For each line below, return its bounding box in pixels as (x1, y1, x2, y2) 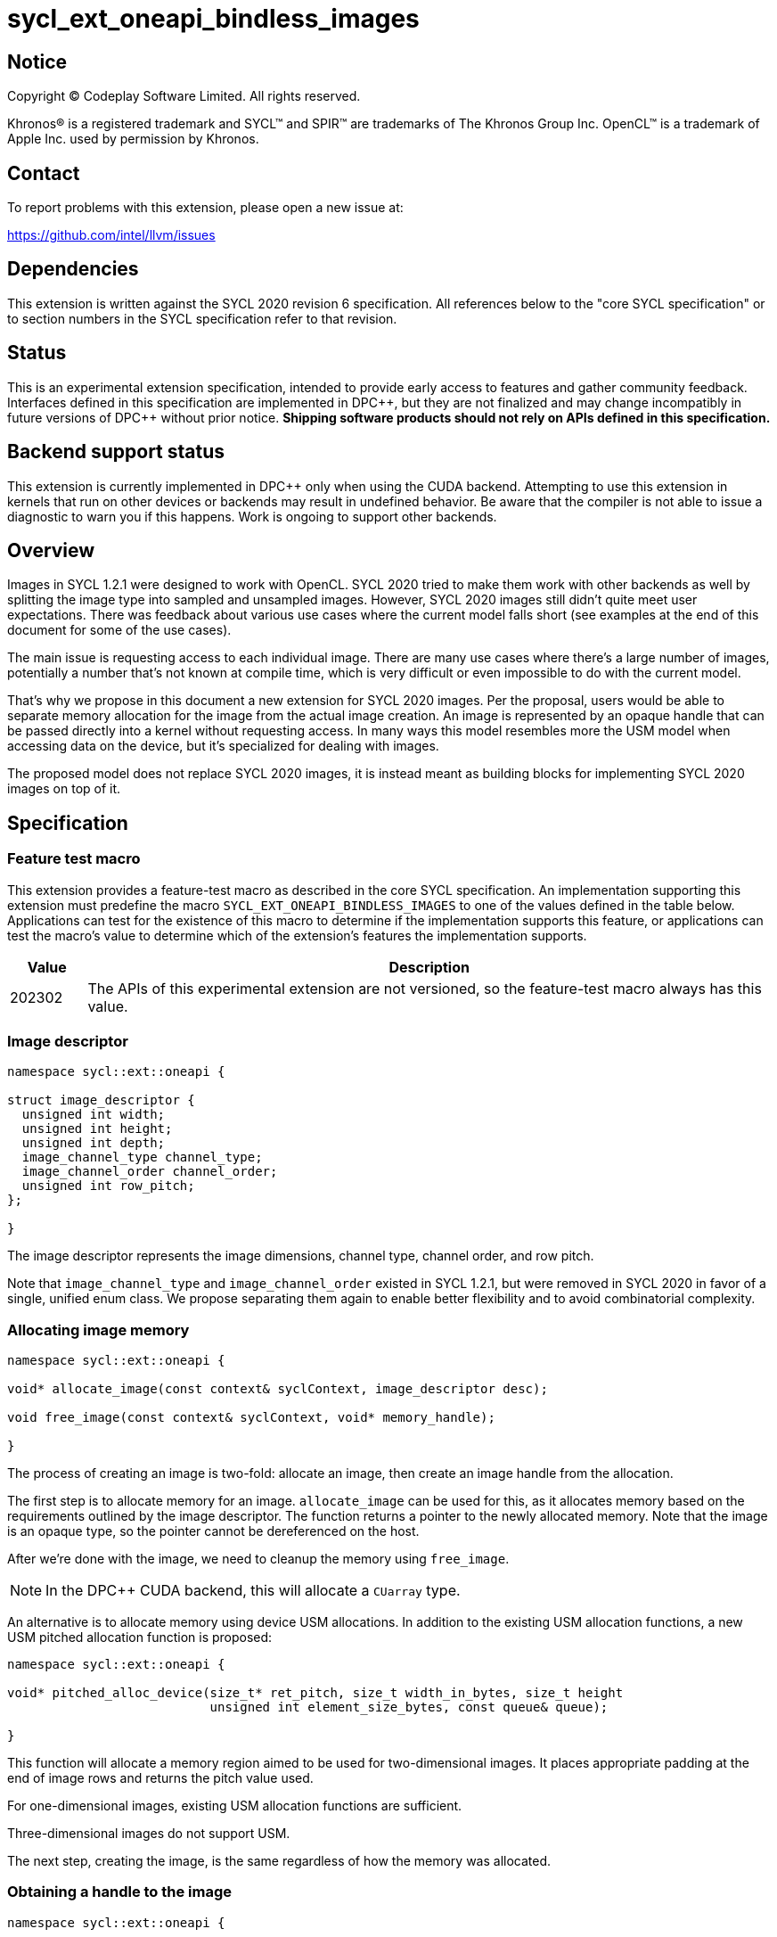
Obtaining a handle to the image (7, 1883, 233, 1901)
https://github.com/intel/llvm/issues (7, 227, 216, 243)
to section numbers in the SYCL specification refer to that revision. (7, 310, 397, 326)
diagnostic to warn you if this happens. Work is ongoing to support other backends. (7, 508, 497, 524)
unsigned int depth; (21, 1136, 166, 1151)
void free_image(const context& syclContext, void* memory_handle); (7, 1410, 495, 1425)
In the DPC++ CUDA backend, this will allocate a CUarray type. (45, 1581, 461, 1600)
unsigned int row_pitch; (21, 1178, 195, 1194)
